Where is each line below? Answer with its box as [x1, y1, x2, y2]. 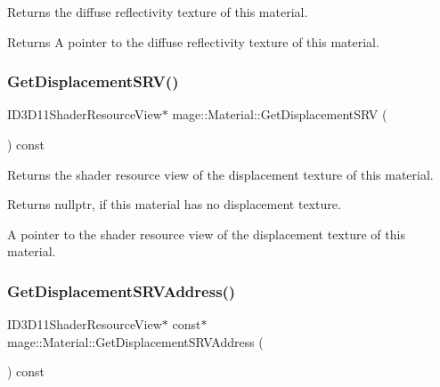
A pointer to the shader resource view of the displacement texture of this [7, 224, 405, 243]
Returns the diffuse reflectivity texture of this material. [7, 3, 308, 20]
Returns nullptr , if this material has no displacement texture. [7, 195, 341, 214]
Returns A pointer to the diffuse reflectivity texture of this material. [7, 32, 379, 51]
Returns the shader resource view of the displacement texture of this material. [7, 165, 434, 183]
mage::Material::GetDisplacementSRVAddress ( [7, 332, 264, 351]
